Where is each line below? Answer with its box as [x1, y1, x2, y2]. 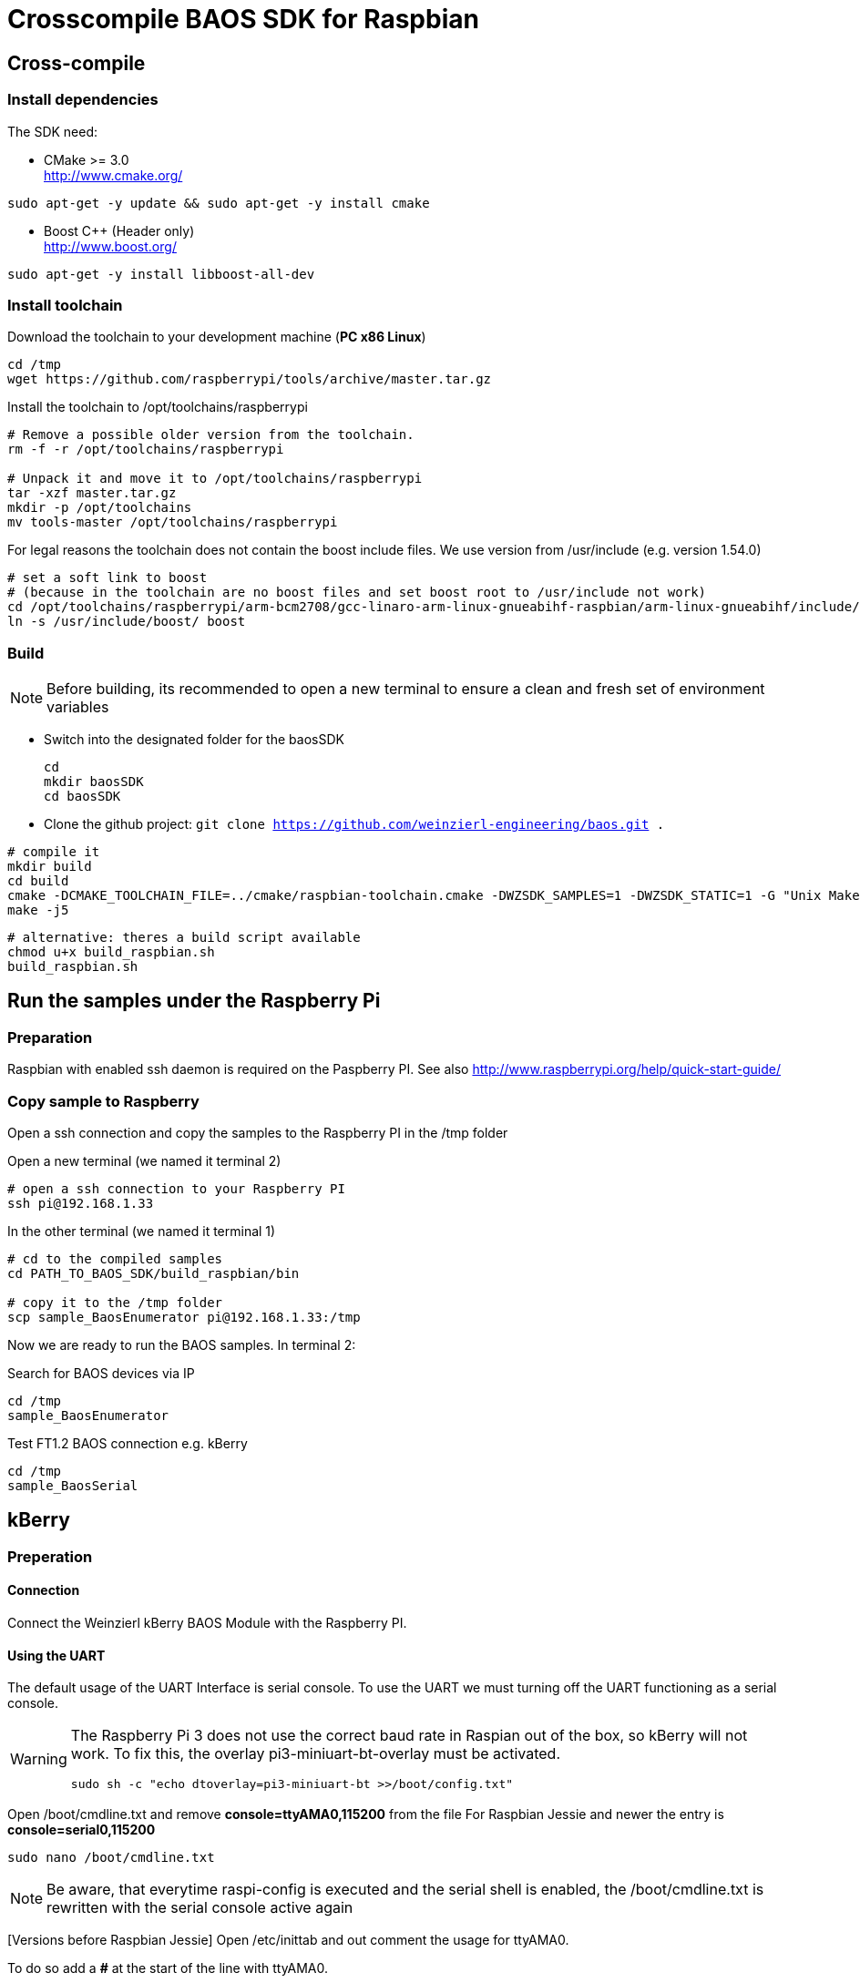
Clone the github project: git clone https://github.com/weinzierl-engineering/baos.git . [44, 816, 665, 833]
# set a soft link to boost [7, 570, 208, 586]
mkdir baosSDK [44, 774, 144, 790]
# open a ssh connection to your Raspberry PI [7, 1181, 345, 1197]
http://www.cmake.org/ [44, 167, 183, 183]
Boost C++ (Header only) [44, 222, 195, 239]
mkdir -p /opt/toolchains [7, 500, 192, 516]
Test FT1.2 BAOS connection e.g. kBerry [7, 1436, 248, 1452]
